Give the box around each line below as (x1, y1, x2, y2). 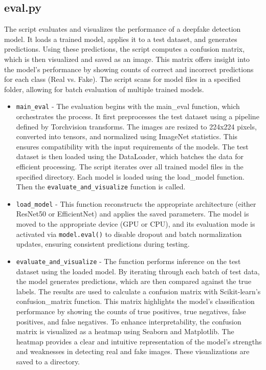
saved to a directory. (16, 356, 80, 366)
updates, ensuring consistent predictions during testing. (16, 238, 190, 249)
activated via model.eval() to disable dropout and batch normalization (16, 228, 242, 239)
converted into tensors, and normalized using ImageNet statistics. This (16, 131, 238, 142)
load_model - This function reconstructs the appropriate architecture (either (16, 198, 256, 209)
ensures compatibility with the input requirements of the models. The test (16, 141, 249, 151)
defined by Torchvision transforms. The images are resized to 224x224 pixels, (16, 121, 257, 132)
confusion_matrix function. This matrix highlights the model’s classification (16, 296, 255, 307)
